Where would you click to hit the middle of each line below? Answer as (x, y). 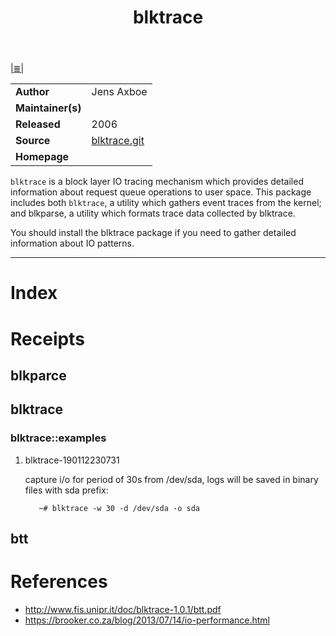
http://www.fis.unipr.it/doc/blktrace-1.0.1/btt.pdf (123, 609)
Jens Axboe (119, 92)
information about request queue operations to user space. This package (161, 192)
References (59, 582)
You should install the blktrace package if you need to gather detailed (153, 233)
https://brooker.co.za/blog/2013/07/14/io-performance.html (147, 620)
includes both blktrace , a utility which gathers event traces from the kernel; (166, 203)
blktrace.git (118, 141)
